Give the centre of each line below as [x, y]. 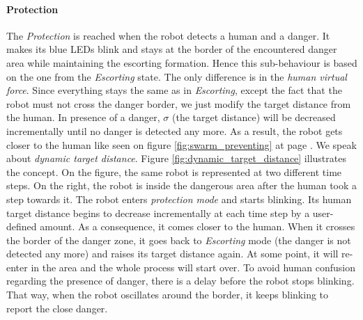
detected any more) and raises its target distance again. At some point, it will [172, 254]
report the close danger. [57, 308]
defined [22, 226]
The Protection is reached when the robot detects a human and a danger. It [168, 35]
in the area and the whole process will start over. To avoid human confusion [193, 267]
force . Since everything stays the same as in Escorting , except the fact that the [174, 90]
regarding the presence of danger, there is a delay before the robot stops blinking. [180, 281]
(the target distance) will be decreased [254, 117]
